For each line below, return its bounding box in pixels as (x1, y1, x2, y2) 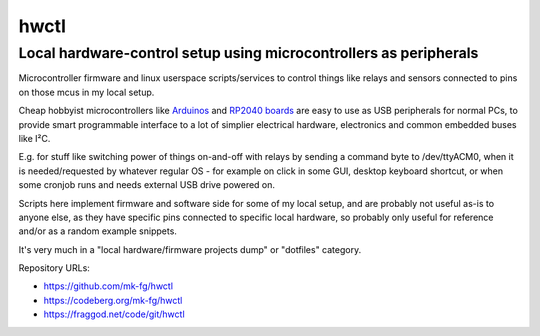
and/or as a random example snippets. (18, 225, 177, 237)
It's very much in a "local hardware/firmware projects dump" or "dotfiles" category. (18, 243, 362, 255)
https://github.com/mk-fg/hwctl (43, 280, 174, 292)
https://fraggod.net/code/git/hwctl (43, 308, 185, 320)
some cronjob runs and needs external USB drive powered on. (18, 179, 275, 191)
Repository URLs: (18, 262, 90, 274)
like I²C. (18, 132, 51, 144)
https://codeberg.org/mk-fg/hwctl (43, 294, 183, 306)
